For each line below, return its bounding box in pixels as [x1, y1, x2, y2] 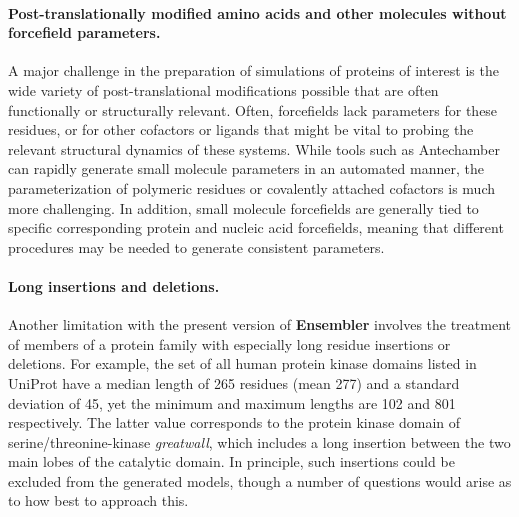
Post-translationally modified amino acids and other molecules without [8, 2, 507, 23]
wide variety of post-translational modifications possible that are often [8, 79, 439, 100]
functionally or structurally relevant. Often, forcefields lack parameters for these [8, 99, 498, 120]
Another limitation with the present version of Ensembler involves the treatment [8, 314, 511, 335]
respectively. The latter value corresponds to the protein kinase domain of [8, 412, 461, 433]
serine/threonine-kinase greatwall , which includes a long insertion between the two [8, 431, 511, 452]
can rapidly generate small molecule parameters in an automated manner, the [8, 158, 484, 179]
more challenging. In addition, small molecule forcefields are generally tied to [8, 197, 479, 218]
